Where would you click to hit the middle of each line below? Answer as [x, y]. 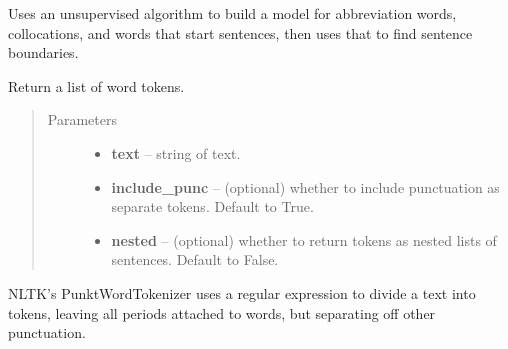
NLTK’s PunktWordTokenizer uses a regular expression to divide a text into [242, 292]
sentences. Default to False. [195, 259]
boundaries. [43, 52]
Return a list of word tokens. [96, 85]
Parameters [82, 119]
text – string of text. [176, 152]
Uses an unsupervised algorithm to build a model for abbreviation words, [232, 13]
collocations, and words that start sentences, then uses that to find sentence [240, 32]
